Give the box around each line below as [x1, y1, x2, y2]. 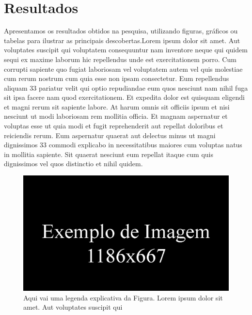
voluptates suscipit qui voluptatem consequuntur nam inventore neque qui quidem [4, 45, 248, 55]
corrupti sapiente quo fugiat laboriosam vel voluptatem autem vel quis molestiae [4, 63, 243, 74]
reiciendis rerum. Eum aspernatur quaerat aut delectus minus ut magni [4, 130, 216, 140]
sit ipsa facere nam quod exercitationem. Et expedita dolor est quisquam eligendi [4, 92, 245, 102]
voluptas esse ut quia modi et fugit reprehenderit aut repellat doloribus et [4, 121, 223, 131]
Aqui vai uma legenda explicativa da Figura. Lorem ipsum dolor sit [23, 292, 223, 302]
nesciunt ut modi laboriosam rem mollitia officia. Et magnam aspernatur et [4, 111, 228, 121]
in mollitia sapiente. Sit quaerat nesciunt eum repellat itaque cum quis [4, 149, 213, 159]
